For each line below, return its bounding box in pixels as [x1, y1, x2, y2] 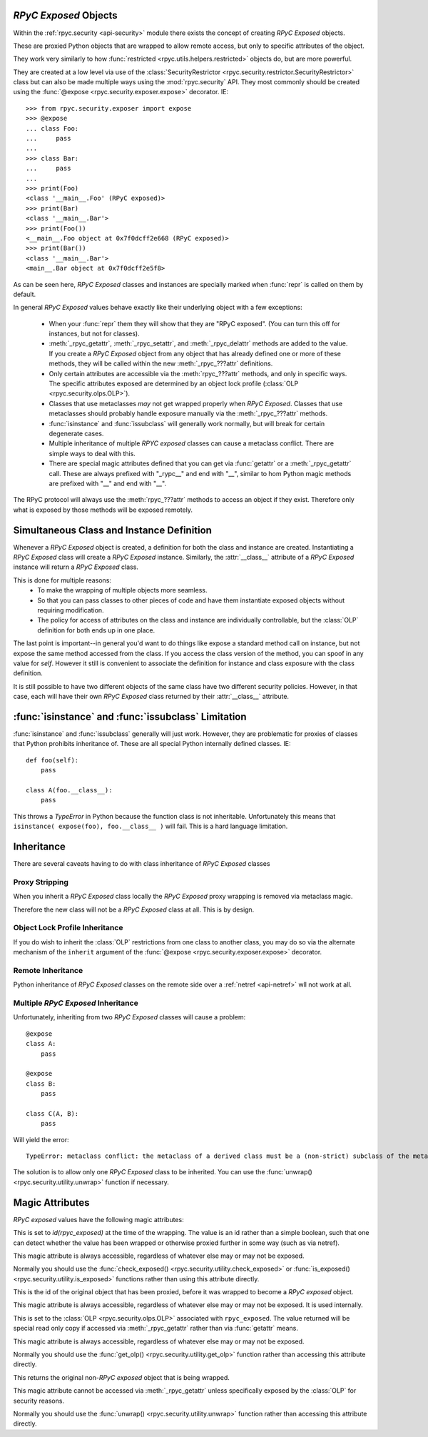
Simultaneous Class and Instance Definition [13, 524, 212, 536]
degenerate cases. [49, 429, 104, 438]
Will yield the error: [13, 1135, 69, 1144]
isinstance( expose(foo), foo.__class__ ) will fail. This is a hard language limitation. [13, 822, 288, 831]
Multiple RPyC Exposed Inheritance [13, 998, 138, 1008]
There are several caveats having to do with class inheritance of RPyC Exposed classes [13, 859, 270, 868]
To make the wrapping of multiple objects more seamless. [37, 586, 208, 595]
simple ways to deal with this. [49, 449, 136, 458]
